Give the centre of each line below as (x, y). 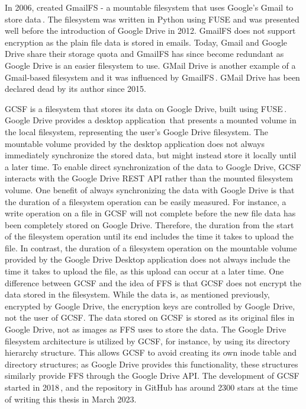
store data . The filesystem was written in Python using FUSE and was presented (152, 19)
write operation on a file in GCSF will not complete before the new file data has (150, 213)
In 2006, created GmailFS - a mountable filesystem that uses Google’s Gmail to (149, 7)
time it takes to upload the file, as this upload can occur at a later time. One (144, 271)
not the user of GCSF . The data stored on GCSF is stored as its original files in (150, 317)
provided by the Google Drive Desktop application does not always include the (148, 259)
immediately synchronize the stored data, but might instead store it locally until (151, 155)
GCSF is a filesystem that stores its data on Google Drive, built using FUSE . (146, 108)
